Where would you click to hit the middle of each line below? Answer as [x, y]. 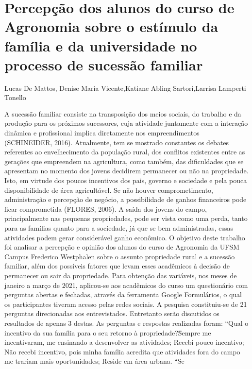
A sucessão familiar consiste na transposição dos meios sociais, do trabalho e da [123, 113]
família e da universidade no [101, 45]
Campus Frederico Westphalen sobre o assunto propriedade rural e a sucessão [120, 256]
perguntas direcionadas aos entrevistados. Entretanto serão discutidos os [112, 313]
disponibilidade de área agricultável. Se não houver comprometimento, [109, 190]
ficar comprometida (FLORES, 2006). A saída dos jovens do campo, [106, 209]
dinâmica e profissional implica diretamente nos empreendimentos [102, 133]
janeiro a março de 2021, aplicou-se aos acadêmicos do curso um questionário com [126, 285]
